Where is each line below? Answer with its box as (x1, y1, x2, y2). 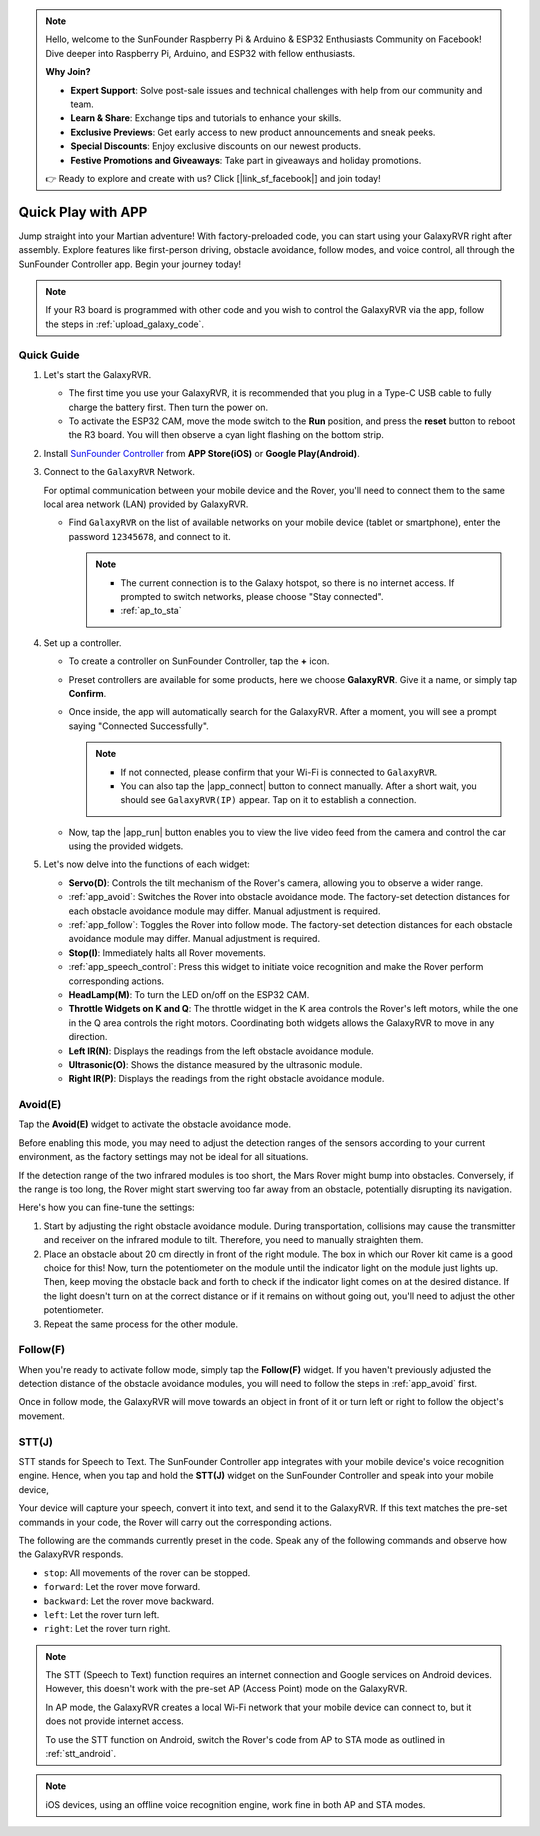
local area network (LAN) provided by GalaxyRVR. (43, 498, 249, 510)
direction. (68, 1031, 108, 1043)
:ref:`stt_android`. (45, 1748, 117, 1760)
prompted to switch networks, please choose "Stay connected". (120, 590, 384, 602)
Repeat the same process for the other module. (43, 1318, 239, 1330)
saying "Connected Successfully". (68, 720, 209, 732)
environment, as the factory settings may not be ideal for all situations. (18, 1151, 309, 1163)
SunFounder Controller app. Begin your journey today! (18, 258, 242, 270)
